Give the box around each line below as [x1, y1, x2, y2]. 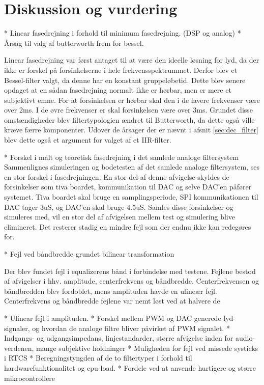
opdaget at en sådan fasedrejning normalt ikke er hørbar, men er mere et [4, 85, 231, 95]
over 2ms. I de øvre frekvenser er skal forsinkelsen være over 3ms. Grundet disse [4, 104, 253, 115]
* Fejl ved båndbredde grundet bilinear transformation [4, 249, 174, 259]
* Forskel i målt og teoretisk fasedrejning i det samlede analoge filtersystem [4, 151, 239, 162]
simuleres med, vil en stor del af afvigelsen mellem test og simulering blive [4, 211, 235, 222]
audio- [235, 333, 255, 343]
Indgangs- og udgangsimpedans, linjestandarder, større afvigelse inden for [4, 333, 233, 343]
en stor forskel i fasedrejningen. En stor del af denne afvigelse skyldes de [4, 171, 229, 182]
